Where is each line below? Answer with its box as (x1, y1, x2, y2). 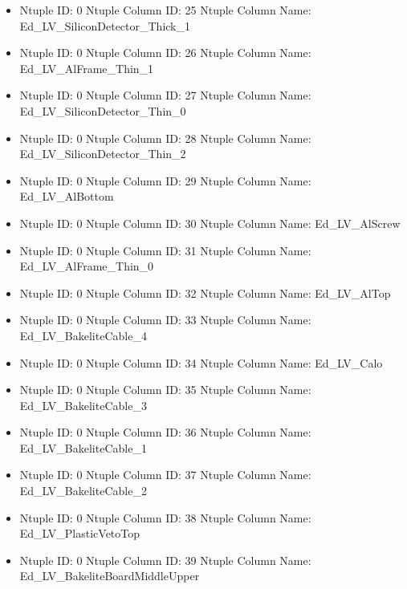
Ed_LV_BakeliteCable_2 (19, 482, 147, 499)
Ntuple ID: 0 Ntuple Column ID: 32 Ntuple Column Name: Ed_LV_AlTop (19, 284, 391, 301)
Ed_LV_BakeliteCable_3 (19, 396, 147, 413)
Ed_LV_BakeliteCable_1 (19, 439, 147, 456)
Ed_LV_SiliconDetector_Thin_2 (19, 145, 186, 162)
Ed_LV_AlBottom (19, 188, 114, 205)
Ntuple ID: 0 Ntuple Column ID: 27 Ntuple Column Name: (19, 87, 311, 104)
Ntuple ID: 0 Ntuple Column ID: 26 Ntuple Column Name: (19, 44, 311, 61)
